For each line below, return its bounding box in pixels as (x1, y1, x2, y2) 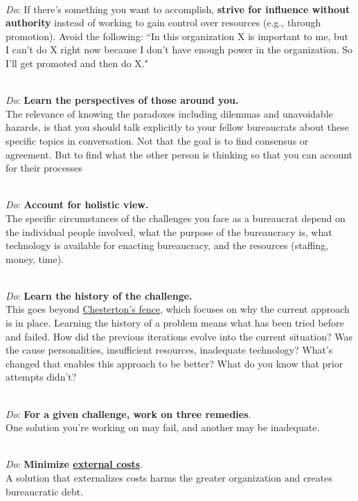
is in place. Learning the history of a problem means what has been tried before (6, 316, 344, 330)
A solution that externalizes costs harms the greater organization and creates (6, 471, 332, 484)
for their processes (6, 161, 82, 175)
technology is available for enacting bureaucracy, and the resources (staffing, (6, 238, 329, 253)
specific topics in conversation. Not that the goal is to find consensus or (6, 133, 309, 147)
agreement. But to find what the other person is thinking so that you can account (6, 147, 353, 161)
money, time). (6, 251, 64, 266)
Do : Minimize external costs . (6, 457, 143, 471)
